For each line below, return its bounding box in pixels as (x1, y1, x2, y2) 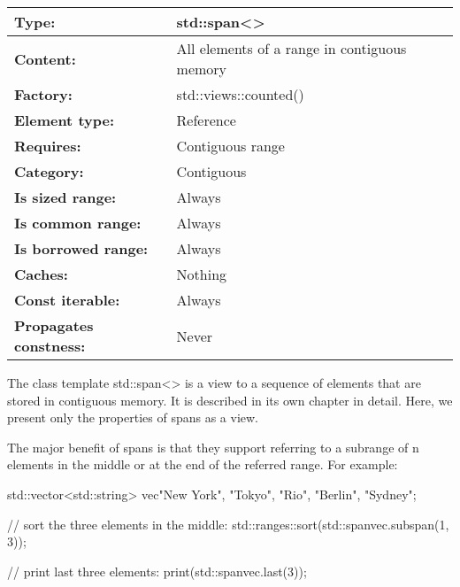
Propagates (14, 315, 94, 336)
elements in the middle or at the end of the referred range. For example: (7, 455, 398, 474)
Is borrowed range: (14, 238, 149, 259)
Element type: (14, 110, 115, 130)
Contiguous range (176, 135, 285, 156)
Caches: (14, 264, 68, 284)
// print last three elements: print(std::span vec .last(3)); (7, 561, 307, 580)
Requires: (14, 135, 81, 156)
